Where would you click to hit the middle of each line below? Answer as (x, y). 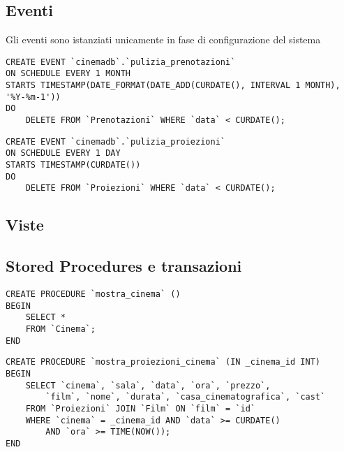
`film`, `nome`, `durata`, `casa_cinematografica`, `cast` (186, 397)
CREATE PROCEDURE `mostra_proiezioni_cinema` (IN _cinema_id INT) (163, 362)
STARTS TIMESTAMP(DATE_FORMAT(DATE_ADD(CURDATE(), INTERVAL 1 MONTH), (173, 86)
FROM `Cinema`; (60, 329)
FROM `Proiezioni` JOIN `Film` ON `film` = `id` (140, 408)
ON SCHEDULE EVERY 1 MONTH (68, 74)
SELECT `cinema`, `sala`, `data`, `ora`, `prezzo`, (148, 385)
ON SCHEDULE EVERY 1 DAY (63, 153)
